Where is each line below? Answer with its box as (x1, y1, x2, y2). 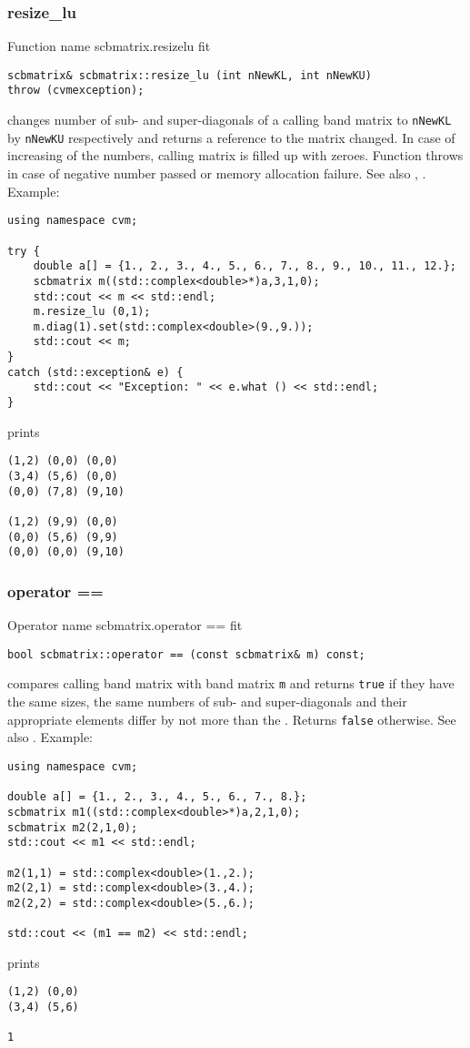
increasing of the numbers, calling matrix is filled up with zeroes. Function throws (7, 146, 464, 165)
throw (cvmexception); (7, 84, 145, 97)
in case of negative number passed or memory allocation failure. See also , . (7, 164, 426, 183)
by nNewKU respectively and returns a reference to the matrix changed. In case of (7, 127, 455, 147)
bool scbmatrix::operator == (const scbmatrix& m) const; (7, 647, 365, 661)
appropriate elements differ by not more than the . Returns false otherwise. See (7, 709, 456, 728)
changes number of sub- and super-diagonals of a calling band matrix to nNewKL (7, 110, 452, 129)
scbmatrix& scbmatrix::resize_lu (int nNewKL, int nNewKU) (7, 68, 372, 82)
